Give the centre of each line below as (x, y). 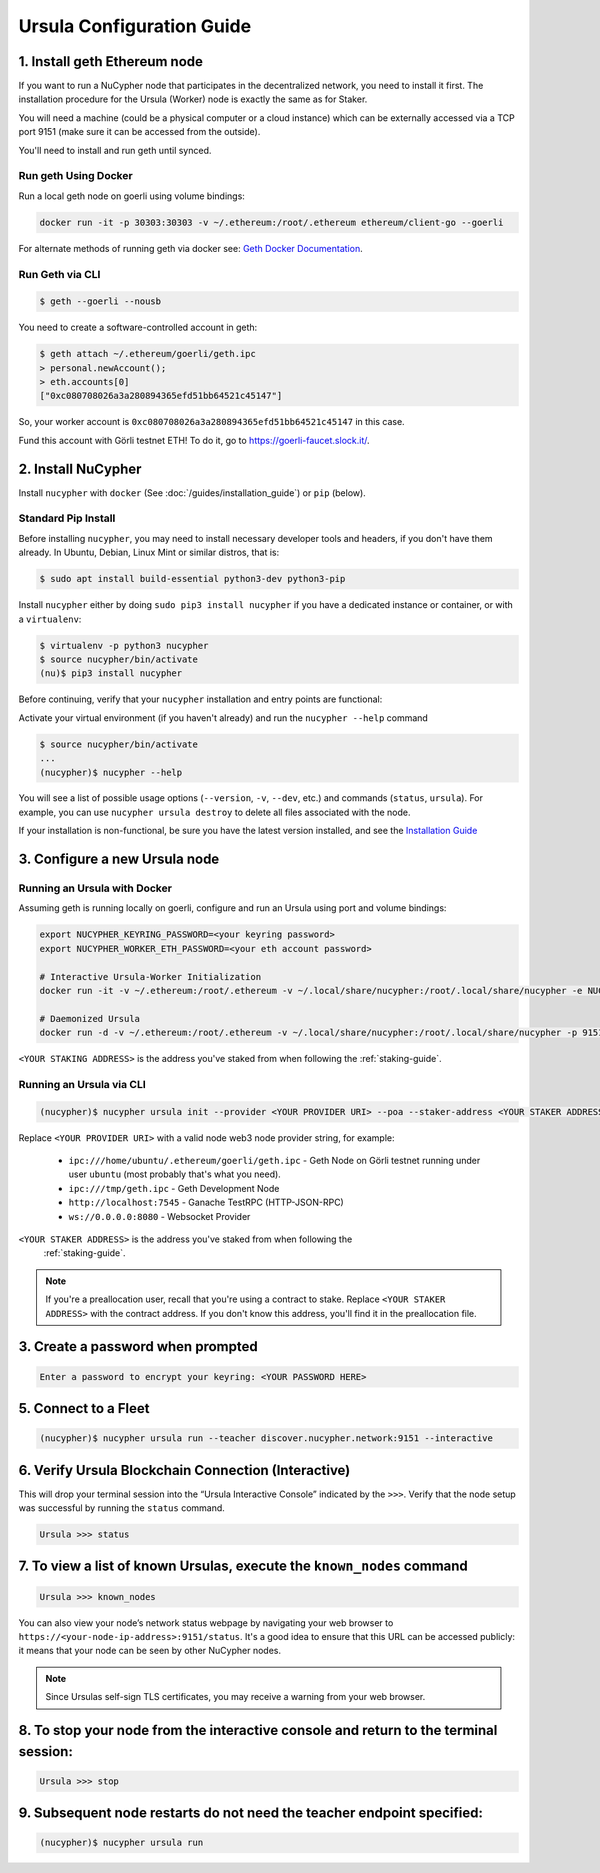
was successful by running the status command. (121, 1508)
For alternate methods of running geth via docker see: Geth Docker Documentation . (191, 248)
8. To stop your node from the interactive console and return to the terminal (258, 1730)
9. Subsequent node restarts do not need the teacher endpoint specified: (251, 1813)
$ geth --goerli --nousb (100, 301)
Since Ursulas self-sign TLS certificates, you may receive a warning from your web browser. (235, 1697)
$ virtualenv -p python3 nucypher (124, 645)
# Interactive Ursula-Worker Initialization (150, 976)
